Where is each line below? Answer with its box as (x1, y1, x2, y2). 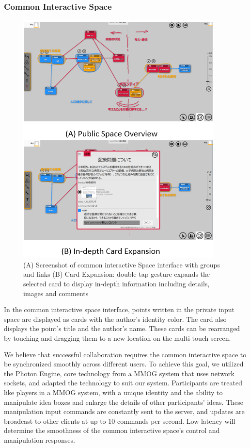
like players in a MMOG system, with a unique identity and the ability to (4, 387, 223, 397)
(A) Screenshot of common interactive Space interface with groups (23, 259, 220, 269)
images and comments (23, 288, 89, 298)
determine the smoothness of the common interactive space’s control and (4, 425, 220, 435)
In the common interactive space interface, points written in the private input (4, 304, 234, 315)
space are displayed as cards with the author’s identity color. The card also (4, 314, 227, 324)
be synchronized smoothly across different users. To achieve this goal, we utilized (4, 359, 244, 369)
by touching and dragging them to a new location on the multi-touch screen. (4, 332, 231, 343)
